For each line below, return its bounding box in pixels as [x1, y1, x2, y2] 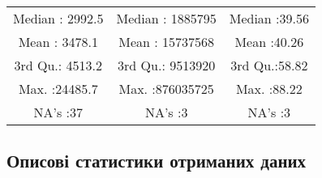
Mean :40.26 [234, 32, 304, 51]
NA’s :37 [33, 103, 84, 121]
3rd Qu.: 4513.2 [14, 56, 103, 74]
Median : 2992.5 [13, 9, 104, 28]
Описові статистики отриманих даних [6, 148, 307, 173]
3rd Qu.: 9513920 [118, 56, 216, 74]
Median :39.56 [229, 9, 309, 28]
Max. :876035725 [118, 79, 214, 98]
